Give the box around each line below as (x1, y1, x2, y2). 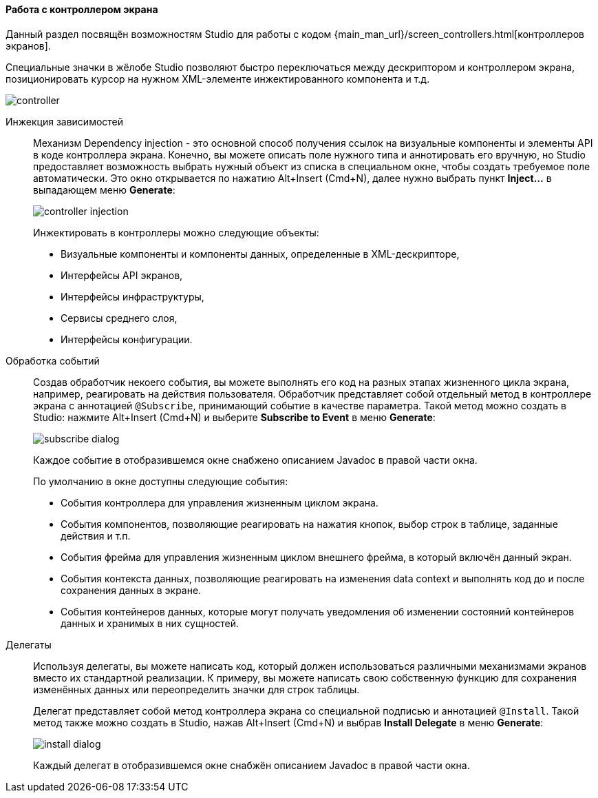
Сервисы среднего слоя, (61, 311, 178, 324)
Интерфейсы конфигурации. (61, 333, 193, 345)
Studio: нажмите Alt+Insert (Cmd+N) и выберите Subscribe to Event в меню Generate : (33, 411, 436, 423)
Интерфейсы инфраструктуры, (61, 290, 204, 303)
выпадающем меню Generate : (33, 183, 175, 196)
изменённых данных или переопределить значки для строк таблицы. (33, 683, 360, 695)
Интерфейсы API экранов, (61, 269, 183, 281)
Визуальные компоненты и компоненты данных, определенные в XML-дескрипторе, (61, 247, 460, 260)
